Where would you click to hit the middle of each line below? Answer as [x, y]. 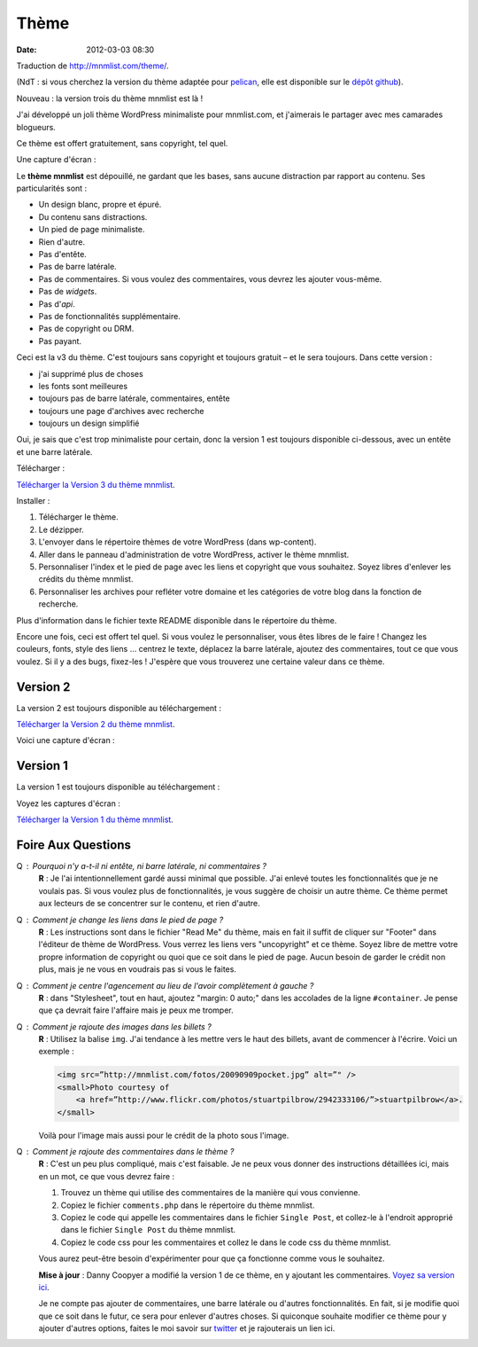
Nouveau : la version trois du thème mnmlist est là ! [110, 98]
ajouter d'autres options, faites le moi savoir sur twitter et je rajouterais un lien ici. [187, 1328]
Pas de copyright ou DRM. [86, 329]
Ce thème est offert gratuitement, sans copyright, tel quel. [122, 143]
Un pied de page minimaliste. [92, 230]
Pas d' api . [57, 304]
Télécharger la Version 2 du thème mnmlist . [96, 724]
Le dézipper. [61, 529]
